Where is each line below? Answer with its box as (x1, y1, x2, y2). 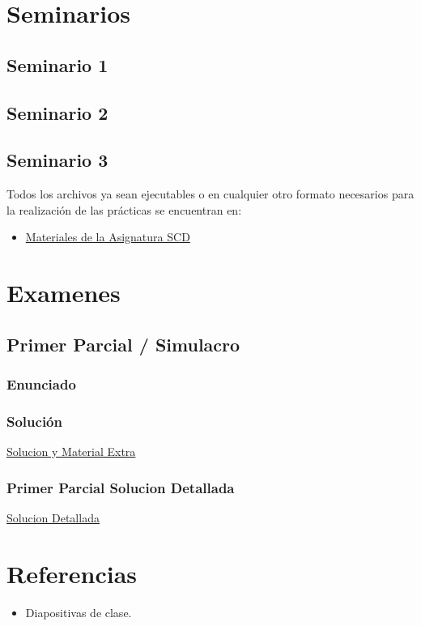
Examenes (6, 276, 121, 309)
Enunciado (6, 374, 76, 394)
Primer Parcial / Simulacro (6, 331, 240, 356)
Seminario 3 (6, 147, 108, 172)
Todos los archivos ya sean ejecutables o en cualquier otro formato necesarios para (6, 185, 415, 202)
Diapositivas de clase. (25, 603, 132, 620)
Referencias (6, 556, 138, 590)
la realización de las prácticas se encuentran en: (6, 201, 242, 218)
